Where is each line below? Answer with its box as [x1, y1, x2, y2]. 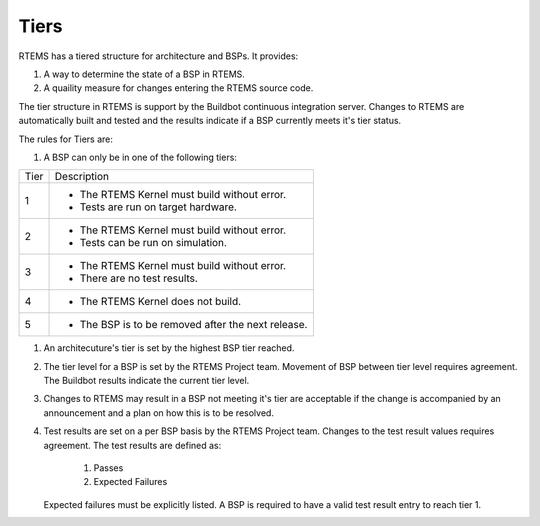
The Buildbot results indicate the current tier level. [43, 375, 250, 387]
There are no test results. [79, 271, 199, 285]
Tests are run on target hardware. [79, 200, 237, 214]
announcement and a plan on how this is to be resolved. [43, 406, 275, 419]
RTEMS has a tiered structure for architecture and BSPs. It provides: [18, 50, 299, 62]
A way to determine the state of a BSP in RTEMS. [43, 68, 245, 80]
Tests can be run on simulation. [79, 236, 227, 250]
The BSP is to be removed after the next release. [79, 318, 308, 332]
